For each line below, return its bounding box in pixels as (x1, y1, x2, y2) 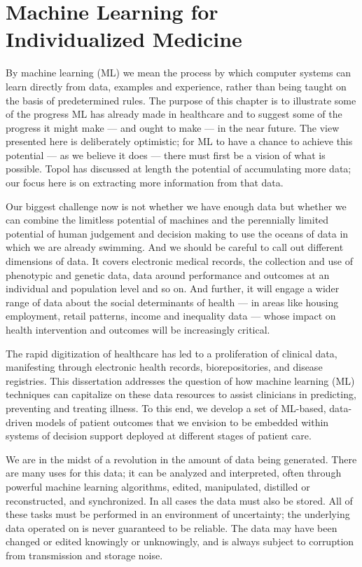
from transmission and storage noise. (6, 547, 163, 562)
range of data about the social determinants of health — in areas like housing (6, 294, 339, 309)
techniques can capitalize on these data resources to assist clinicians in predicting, (6, 387, 356, 402)
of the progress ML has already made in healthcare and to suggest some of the (6, 107, 342, 121)
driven (6, 414, 33, 429)
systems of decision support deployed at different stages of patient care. (6, 428, 312, 443)
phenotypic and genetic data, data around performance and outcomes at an (6, 267, 330, 282)
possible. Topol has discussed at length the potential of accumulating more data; (6, 161, 351, 176)
